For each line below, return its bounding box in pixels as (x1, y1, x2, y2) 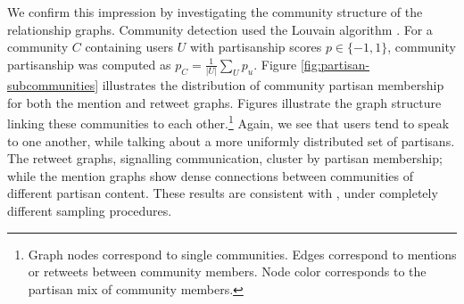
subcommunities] (7, 76, 99, 94)
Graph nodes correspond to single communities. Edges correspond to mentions (28, 244, 457, 263)
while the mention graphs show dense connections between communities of (7, 166, 413, 185)
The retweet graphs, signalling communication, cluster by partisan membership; (7, 149, 443, 168)
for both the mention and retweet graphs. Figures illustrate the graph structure (7, 93, 442, 111)
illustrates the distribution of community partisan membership (102, 76, 444, 94)
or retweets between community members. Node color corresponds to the (28, 262, 427, 281)
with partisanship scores (189, 37, 322, 56)
